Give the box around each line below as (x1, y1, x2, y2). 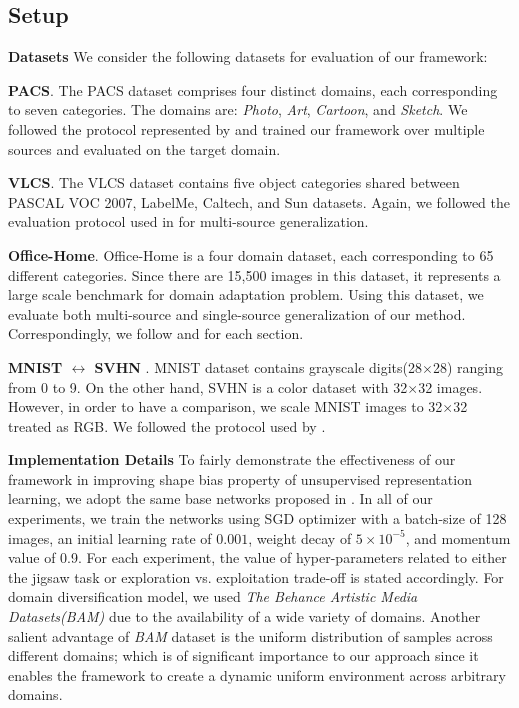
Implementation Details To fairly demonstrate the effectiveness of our (8, 449, 456, 470)
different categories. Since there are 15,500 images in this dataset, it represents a (8, 264, 501, 285)
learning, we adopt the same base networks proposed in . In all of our (8, 488, 433, 509)
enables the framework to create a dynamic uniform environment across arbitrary (8, 664, 506, 685)
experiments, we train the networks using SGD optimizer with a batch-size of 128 (8, 508, 507, 529)
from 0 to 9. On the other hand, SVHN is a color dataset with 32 (8, 376, 408, 397)
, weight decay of (248, 527, 352, 548)
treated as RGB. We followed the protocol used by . (8, 415, 326, 436)
